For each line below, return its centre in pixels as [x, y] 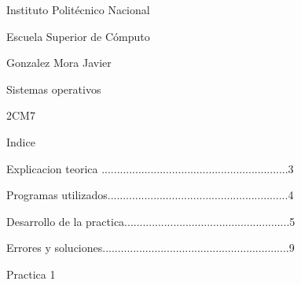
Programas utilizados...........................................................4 [150, 195]
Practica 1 [31, 274]
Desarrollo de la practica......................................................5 [151, 221]
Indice [21, 141]
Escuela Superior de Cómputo [78, 36]
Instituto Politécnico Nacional [78, 9]
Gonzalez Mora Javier [59, 63]
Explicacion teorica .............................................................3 [150, 168]
